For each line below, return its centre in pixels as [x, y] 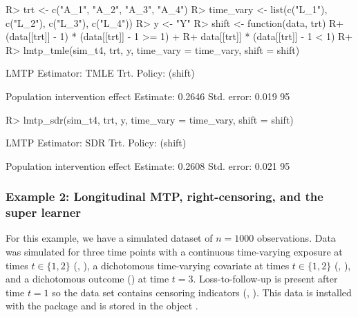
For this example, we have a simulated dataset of [109, 238]
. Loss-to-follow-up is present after [265, 279]
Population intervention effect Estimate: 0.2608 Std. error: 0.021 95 [148, 165]
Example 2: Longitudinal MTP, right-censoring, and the [164, 196]
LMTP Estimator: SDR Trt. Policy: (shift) [96, 143]
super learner [44, 212]
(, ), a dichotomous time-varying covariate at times [181, 265]
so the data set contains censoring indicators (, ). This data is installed [202, 292]
